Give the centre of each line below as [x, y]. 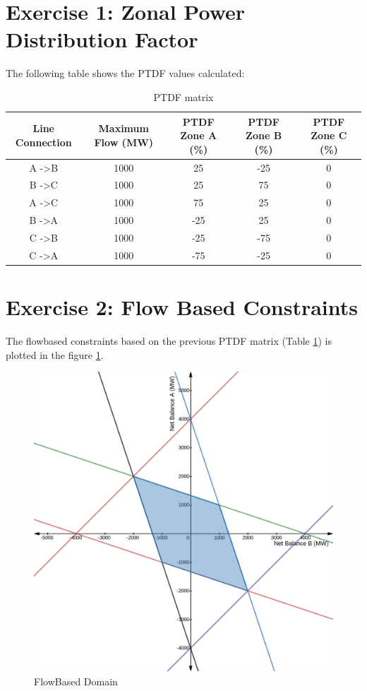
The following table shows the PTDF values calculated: [125, 73]
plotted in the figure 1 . [55, 354]
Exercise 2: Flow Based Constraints [182, 307]
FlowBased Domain [76, 681]
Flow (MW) [124, 142]
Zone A [199, 135]
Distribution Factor [102, 39]
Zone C [329, 135]
